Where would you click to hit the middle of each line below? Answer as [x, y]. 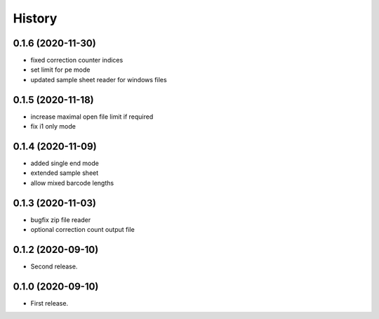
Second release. [54, 266]
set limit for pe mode [60, 70]
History [35, 18]
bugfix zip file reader [61, 220]
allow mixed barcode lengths [72, 183]
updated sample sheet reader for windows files [99, 79]
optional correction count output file [82, 230]
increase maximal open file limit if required [92, 117]
